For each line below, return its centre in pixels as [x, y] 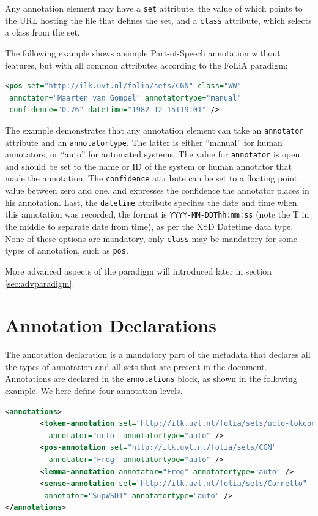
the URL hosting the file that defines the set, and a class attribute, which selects [158, 20]
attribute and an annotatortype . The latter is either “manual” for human [144, 142]
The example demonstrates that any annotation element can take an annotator [154, 130]
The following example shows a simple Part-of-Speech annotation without [143, 52]
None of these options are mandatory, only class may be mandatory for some [151, 238]
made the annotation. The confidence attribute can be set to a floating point [151, 178]
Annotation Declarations [111, 325]
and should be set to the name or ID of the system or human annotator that [148, 166]
